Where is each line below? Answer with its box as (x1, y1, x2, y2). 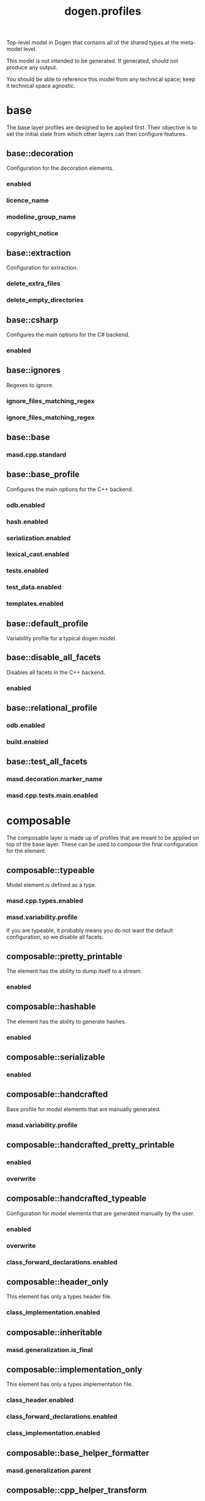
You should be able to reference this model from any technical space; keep (6, 75, 196, 83)
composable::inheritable (6, 1327, 103, 1337)
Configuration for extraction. (6, 264, 78, 271)
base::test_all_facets (6, 757, 88, 767)
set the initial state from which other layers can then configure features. (6, 130, 187, 138)
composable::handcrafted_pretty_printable (6, 1140, 175, 1150)
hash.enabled (6, 517, 48, 526)
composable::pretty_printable (6, 951, 123, 961)
